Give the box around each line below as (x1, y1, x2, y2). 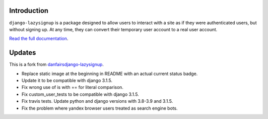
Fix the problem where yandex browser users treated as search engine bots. (21, 105, 178, 111)
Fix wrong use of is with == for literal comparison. (21, 84, 124, 90)
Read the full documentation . (9, 36, 68, 41)
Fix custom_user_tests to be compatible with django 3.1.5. (21, 91, 139, 97)
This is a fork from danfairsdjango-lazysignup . (9, 62, 104, 68)
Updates (9, 48, 36, 57)
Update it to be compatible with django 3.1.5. (21, 77, 113, 83)
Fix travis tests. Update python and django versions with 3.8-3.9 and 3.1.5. (21, 98, 173, 104)
